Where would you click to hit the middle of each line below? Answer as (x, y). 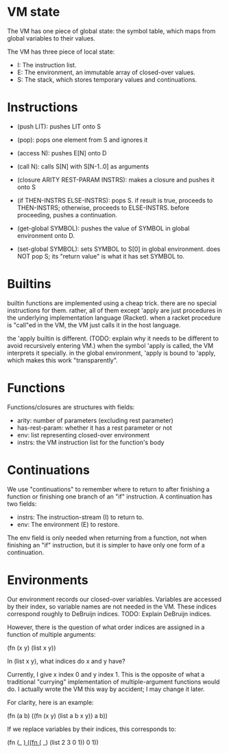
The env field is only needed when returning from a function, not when (107, 538)
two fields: (22, 503)
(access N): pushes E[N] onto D (62, 153)
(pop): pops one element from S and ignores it (82, 140)
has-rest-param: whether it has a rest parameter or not (95, 428)
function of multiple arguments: (51, 634)
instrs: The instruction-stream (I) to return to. (80, 517)
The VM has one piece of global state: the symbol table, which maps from (111, 31)
